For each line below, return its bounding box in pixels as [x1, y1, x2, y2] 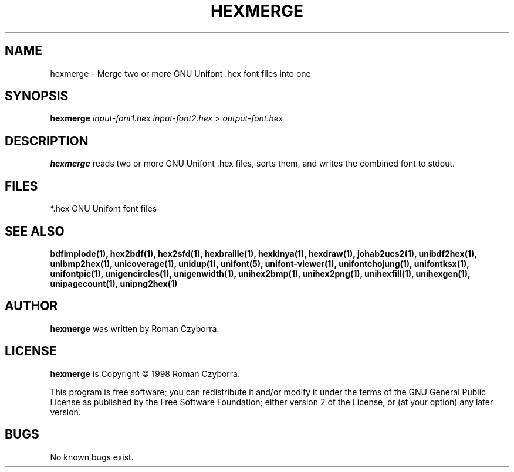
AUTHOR [5, 298, 58, 314]
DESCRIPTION [5, 133, 89, 148]
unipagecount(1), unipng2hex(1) [50, 278, 178, 288]
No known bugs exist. [50, 451, 134, 462]
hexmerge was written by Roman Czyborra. [50, 323, 219, 334]
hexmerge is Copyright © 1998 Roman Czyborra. [50, 368, 241, 379]
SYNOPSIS [5, 89, 69, 104]
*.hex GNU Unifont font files [50, 203, 157, 214]
